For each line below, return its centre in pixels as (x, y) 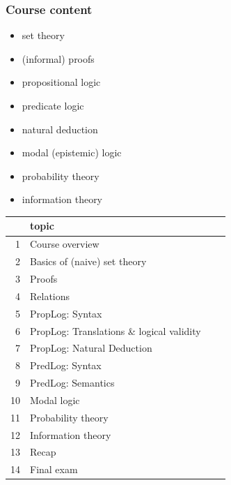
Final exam (54, 469)
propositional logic (61, 82)
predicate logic (53, 105)
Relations (50, 296)
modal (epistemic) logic (72, 152)
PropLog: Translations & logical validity (115, 330)
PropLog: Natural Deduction (91, 348)
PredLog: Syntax (66, 365)
